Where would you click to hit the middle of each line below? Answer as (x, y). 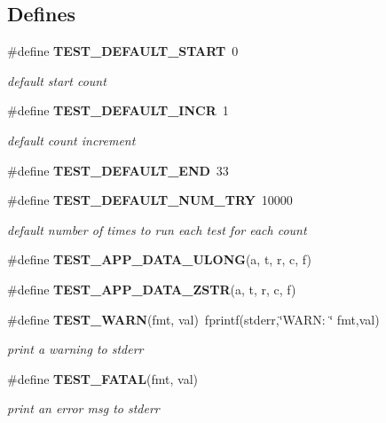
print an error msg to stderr (83, 408)
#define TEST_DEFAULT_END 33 (118, 170)
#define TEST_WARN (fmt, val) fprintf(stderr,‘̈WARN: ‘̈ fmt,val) (193, 319)
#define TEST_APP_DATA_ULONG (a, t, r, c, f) (159, 259)
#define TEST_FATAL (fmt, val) (103, 378)
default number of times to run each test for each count (157, 229)
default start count (57, 80)
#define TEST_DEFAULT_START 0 (123, 51)
